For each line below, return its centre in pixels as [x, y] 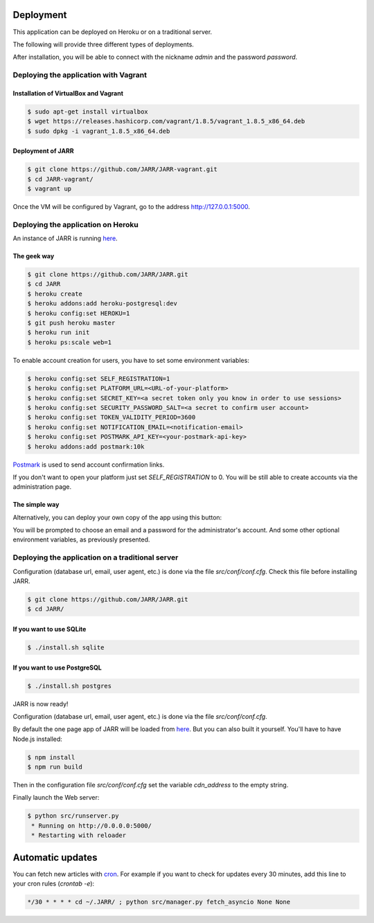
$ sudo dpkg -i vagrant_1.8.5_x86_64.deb [99, 131]
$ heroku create [55, 294]
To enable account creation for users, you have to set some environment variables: [131, 360]
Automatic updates [55, 858]
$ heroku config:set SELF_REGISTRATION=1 [99, 378]
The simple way [36, 505]
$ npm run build [55, 767]
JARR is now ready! [41, 704]
